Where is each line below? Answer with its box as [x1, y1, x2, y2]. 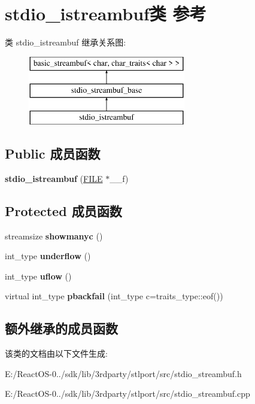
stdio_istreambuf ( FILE [5, 172, 103, 184]
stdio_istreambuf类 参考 [5, 1, 207, 26]
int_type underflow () [5, 250, 91, 262]
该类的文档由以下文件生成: [5, 347, 108, 360]
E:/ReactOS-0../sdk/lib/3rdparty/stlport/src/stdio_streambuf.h [5, 367, 242, 379]
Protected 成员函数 [5, 201, 122, 220]
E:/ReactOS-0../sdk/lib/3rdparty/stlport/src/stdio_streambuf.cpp [5, 387, 250, 400]
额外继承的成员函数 [5, 319, 118, 338]
